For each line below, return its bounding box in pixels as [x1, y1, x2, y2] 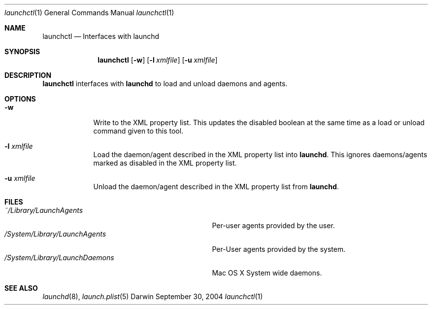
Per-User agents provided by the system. [212, 245, 346, 253]
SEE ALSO [4, 284, 38, 292]
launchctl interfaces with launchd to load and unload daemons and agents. [42, 79, 288, 88]
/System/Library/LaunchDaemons [4, 253, 114, 262]
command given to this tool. [93, 127, 184, 135]
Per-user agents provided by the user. [212, 221, 335, 230]
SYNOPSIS [4, 47, 40, 56]
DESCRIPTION [4, 71, 52, 79]
